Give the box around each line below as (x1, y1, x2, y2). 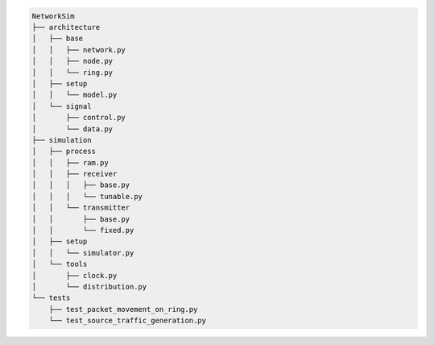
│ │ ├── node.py (31, 56, 113, 66)
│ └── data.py (31, 124, 113, 133)
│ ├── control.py (31, 113, 126, 123)
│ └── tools (31, 260, 88, 269)
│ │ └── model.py (31, 90, 118, 100)
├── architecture (31, 23, 101, 31)
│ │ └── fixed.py (31, 226, 135, 235)
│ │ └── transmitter (31, 203, 130, 213)
